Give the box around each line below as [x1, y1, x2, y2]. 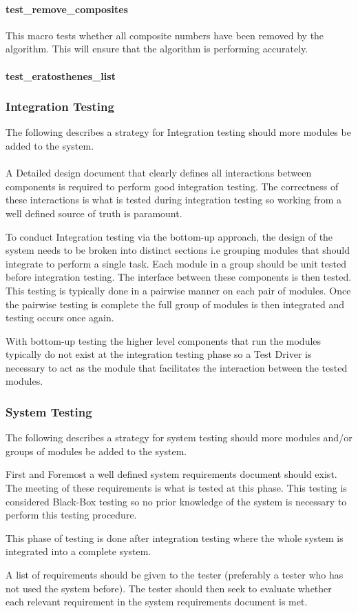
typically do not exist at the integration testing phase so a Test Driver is [6, 347, 312, 361]
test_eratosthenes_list [6, 68, 116, 83]
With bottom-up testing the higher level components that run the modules [6, 333, 322, 348]
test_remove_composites [6, 1, 128, 16]
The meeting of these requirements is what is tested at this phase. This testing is [6, 481, 347, 495]
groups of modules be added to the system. [6, 443, 187, 458]
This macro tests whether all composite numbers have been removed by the [6, 28, 324, 42]
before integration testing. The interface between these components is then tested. [6, 270, 352, 284]
